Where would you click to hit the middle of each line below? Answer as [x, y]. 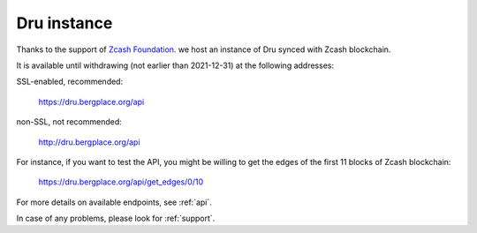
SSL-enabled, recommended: [70, 82]
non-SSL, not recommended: [69, 122]
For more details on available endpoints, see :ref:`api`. [114, 202]
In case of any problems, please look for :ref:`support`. [116, 218]
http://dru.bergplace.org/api [89, 142]
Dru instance [64, 23]
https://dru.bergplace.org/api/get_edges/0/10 [121, 182]
